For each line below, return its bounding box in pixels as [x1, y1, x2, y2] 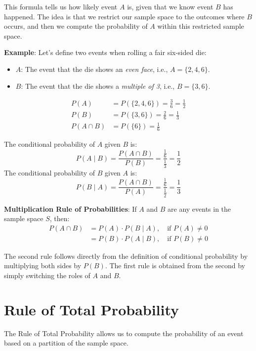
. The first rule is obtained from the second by [105, 260, 245, 271]
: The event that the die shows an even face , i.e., [21, 63, 168, 74]
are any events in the [168, 203, 231, 214]
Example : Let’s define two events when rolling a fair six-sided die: [4, 47, 207, 58]
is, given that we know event [127, 1, 213, 11]
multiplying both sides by [4, 260, 82, 271]
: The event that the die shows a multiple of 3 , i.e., [21, 80, 175, 91]
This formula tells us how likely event [4, 1, 118, 11]
